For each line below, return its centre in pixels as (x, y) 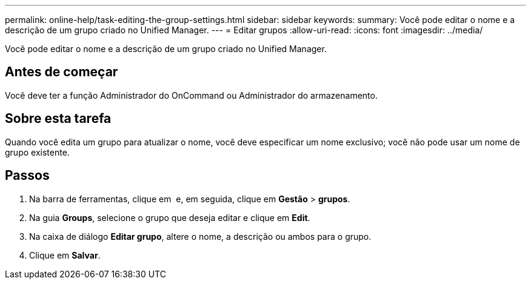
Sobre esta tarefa (58, 119)
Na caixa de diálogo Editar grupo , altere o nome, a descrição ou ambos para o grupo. (200, 236)
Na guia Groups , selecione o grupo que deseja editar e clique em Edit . (170, 217)
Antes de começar (62, 72)
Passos (27, 176)
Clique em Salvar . (65, 255)
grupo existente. (37, 152)
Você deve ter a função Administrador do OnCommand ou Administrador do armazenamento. (191, 95)
